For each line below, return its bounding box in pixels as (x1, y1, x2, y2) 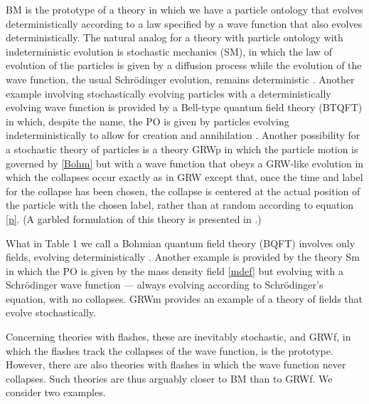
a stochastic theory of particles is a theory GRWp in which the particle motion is (6, 141, 358, 156)
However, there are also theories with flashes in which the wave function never (6, 357, 346, 372)
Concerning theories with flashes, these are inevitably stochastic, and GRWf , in (6, 329, 351, 344)
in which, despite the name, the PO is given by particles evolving (6, 113, 289, 128)
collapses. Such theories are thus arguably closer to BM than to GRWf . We (6, 371, 333, 385)
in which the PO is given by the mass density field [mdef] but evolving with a (6, 263, 343, 278)
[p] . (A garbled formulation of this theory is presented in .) (6, 211, 262, 226)
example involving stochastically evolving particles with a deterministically (6, 86, 331, 100)
